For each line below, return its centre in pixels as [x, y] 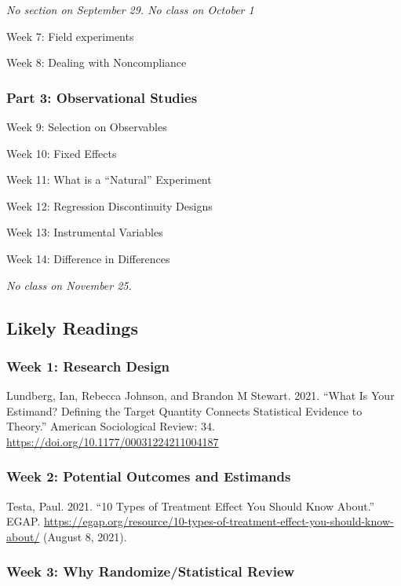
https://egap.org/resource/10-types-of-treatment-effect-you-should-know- [219, 521]
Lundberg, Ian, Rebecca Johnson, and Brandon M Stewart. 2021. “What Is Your [200, 396]
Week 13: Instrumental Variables [85, 232]
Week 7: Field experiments [70, 36]
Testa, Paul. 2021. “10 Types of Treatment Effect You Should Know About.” [191, 505]
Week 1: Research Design [88, 366]
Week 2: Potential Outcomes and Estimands [149, 476]
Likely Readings [72, 327]
